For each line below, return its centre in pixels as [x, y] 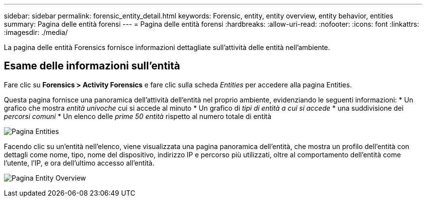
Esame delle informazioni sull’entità [92, 66]
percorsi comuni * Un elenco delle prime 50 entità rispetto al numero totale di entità [138, 116]
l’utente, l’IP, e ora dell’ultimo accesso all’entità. [79, 163]
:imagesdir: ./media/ [36, 32]
